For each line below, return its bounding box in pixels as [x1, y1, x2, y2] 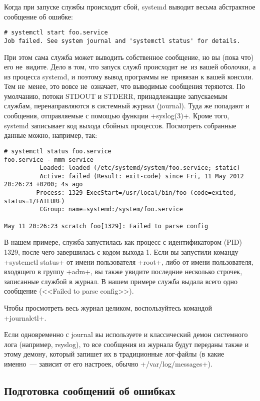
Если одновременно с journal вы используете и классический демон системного [4, 329, 248, 340]
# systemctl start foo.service [4, 29, 108, 36]
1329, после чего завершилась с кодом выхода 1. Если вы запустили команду [4, 247, 238, 257]
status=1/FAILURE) [4, 197, 65, 205]
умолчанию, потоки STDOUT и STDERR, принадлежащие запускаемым [4, 90, 227, 101]
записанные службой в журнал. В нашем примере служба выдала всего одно [4, 276, 237, 286]
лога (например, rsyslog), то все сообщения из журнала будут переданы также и [4, 339, 249, 349]
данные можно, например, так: [4, 130, 97, 140]
